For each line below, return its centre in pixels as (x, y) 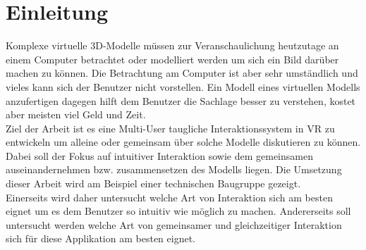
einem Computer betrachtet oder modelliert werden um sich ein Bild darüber (172, 59)
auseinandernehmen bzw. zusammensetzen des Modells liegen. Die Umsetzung (174, 169)
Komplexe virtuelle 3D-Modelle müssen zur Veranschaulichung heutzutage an (172, 45)
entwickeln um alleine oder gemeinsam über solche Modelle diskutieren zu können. (183, 142)
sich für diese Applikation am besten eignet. (100, 238)
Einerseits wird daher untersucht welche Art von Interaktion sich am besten (169, 197)
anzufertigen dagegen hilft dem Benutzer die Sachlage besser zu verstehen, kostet (181, 100)
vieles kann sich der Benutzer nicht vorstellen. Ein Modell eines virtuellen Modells (183, 86)
